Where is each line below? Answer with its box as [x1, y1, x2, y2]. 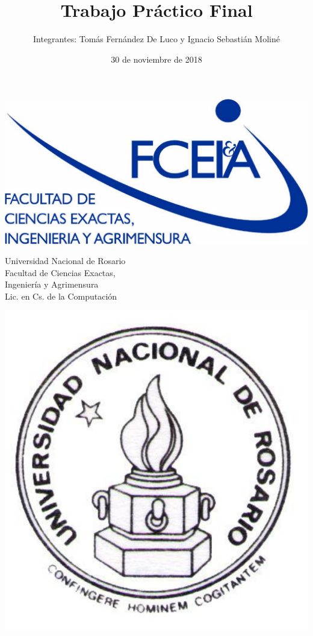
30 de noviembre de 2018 [111, 52, 202, 65]
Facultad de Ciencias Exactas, [5, 266, 116, 279]
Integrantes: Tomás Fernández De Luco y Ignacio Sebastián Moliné [33, 33, 280, 45]
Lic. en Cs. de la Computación [5, 289, 117, 302]
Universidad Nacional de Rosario [5, 254, 126, 267]
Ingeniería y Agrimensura [5, 278, 99, 291]
